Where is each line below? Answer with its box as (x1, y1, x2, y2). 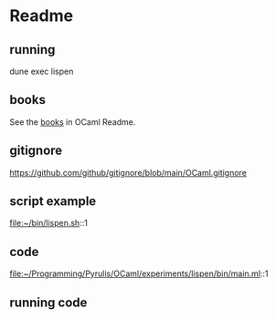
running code (9, 294, 88, 310)
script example (9, 193, 97, 210)
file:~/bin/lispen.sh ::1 (9, 218, 89, 229)
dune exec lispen (9, 66, 74, 77)
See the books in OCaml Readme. (9, 116, 136, 128)
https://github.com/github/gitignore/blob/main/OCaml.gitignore (9, 167, 247, 178)
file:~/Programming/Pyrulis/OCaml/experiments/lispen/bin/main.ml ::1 (9, 268, 269, 279)
